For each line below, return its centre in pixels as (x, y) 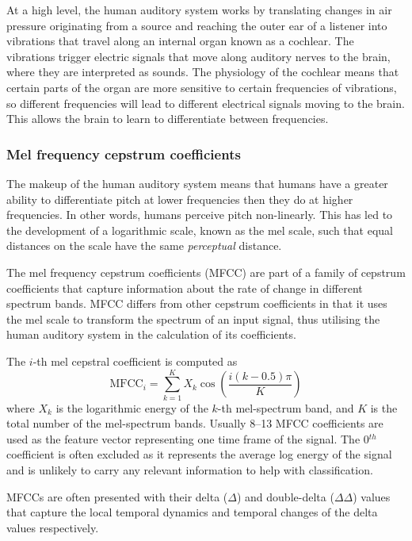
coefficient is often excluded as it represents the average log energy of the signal (199, 454)
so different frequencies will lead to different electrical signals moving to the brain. (206, 103)
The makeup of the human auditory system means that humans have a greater (197, 183)
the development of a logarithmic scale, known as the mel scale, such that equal (200, 230)
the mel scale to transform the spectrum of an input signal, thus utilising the (193, 318)
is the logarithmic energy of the (132, 407)
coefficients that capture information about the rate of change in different (185, 288)
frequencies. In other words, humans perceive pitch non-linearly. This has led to (200, 215)
